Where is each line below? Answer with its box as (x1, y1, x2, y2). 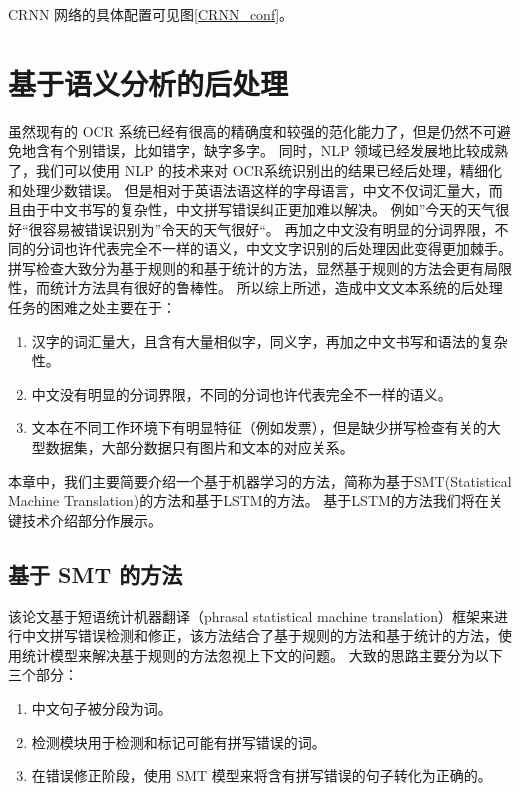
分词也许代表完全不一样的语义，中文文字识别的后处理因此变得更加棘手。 (35, 238, 512, 259)
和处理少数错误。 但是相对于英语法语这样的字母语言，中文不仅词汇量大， (8, 179, 489, 200)
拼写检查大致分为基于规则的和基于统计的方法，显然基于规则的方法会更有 (8, 257, 484, 278)
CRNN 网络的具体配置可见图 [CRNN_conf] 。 (8, 4, 294, 24)
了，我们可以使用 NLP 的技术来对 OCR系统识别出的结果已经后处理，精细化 (8, 159, 503, 180)
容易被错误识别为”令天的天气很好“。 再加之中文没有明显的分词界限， (42, 218, 495, 239)
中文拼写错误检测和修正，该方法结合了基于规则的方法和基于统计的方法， (21, 625, 498, 646)
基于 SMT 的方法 (8, 558, 183, 589)
